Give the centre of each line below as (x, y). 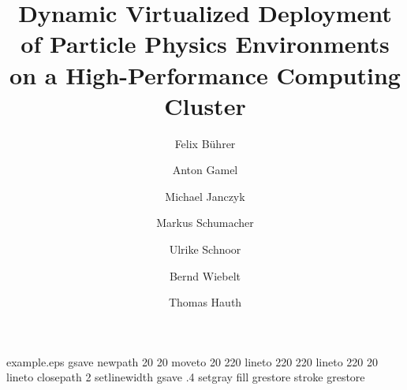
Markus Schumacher (205, 223)
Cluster (205, 105)
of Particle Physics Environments (205, 44)
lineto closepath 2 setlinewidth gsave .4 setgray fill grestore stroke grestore (186, 377)
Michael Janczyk (205, 196)
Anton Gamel (205, 170)
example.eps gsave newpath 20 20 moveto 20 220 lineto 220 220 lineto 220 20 (192, 361)
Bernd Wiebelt (205, 275)
